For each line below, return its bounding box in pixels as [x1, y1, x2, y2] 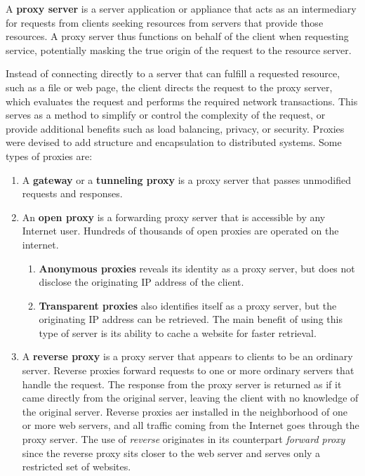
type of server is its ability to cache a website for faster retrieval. [39, 325, 317, 340]
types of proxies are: [6, 148, 93, 163]
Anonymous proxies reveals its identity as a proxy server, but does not [39, 260, 355, 275]
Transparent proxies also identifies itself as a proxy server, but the [39, 298, 337, 312]
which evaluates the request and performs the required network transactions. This [6, 93, 358, 108]
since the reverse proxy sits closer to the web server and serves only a [22, 445, 321, 460]
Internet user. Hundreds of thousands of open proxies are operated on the [22, 223, 339, 238]
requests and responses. [22, 186, 123, 201]
